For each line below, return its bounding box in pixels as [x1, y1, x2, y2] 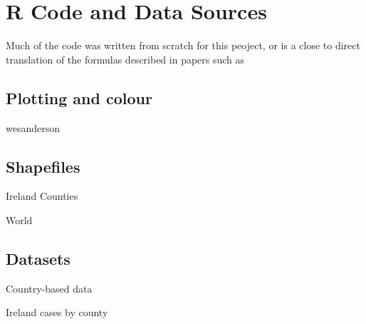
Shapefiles [6, 155, 80, 177]
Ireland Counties [6, 188, 78, 203]
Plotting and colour [6, 86, 152, 108]
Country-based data [6, 280, 93, 295]
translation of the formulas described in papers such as [6, 51, 245, 66]
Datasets [6, 247, 70, 269]
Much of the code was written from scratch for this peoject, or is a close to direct [6, 38, 360, 53]
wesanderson [6, 120, 61, 135]
